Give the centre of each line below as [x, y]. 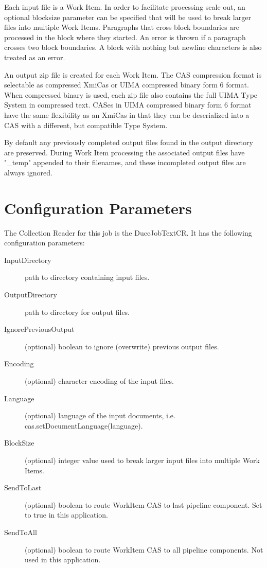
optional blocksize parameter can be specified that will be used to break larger [128, 17]
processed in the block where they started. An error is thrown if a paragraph [125, 37]
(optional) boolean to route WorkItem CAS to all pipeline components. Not [144, 549]
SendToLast [23, 487]
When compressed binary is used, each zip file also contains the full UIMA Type [131, 94]
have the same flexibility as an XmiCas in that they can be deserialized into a [127, 114]
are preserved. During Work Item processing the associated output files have [124, 152]
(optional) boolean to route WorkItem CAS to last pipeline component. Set [144, 504]
